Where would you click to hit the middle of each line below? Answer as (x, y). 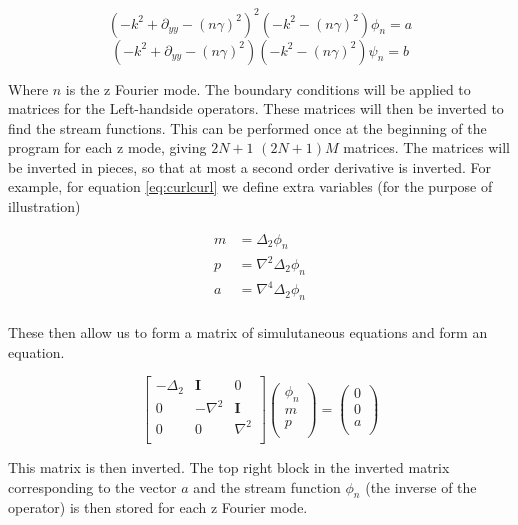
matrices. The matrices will (426, 147)
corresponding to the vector (92, 486)
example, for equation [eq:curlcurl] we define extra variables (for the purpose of (250, 186)
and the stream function (267, 486)
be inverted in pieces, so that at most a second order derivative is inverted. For (249, 166)
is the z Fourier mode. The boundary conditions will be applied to (268, 88)
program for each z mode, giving (107, 147)
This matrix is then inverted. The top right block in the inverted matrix (229, 466)
